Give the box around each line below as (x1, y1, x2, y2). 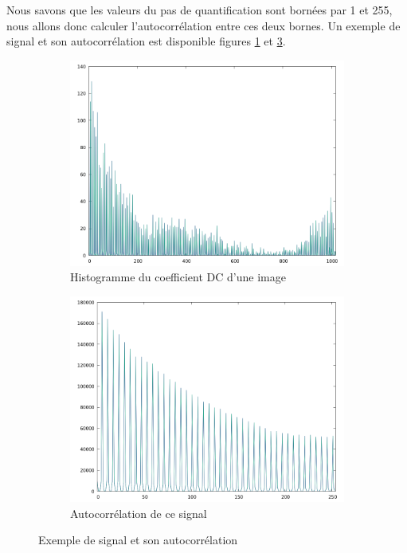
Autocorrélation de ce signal (70, 504, 207, 521)
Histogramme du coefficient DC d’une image (70, 269, 286, 285)
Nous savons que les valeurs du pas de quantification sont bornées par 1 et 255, (6, 2, 393, 18)
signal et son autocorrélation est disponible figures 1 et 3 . (6, 33, 286, 49)
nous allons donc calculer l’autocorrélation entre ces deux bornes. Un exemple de (6, 17, 401, 33)
